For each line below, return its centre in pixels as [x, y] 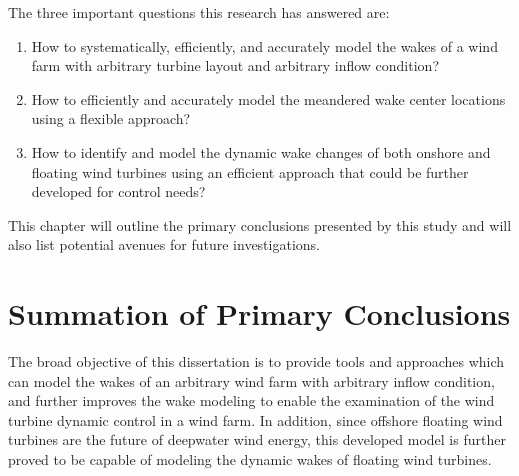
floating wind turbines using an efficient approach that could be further [250, 171]
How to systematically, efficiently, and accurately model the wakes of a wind [264, 45]
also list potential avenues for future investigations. [164, 244]
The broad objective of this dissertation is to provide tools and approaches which [256, 361]
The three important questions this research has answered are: [199, 12]
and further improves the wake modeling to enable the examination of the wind [251, 400]
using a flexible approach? [111, 118]
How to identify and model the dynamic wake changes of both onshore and [261, 151]
